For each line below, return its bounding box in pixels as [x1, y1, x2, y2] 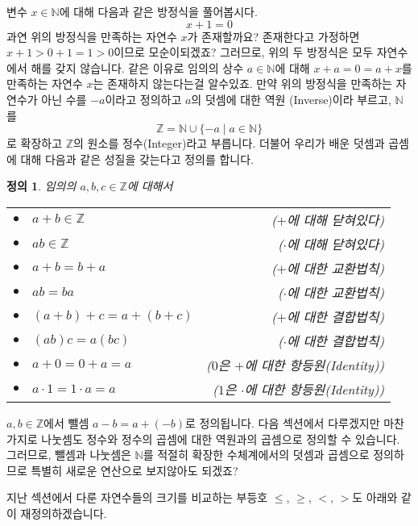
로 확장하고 [6, 135, 63, 152]
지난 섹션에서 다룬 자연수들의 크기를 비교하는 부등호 [6, 489, 268, 506]
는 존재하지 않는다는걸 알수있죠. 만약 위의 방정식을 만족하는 [93, 75, 392, 92]
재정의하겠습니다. [20, 504, 107, 521]
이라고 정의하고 [105, 90, 182, 107]
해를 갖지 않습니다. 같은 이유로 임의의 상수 [31, 59, 244, 76]
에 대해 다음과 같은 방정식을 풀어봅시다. [59, 3, 258, 19]
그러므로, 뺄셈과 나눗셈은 [6, 446, 131, 463]
